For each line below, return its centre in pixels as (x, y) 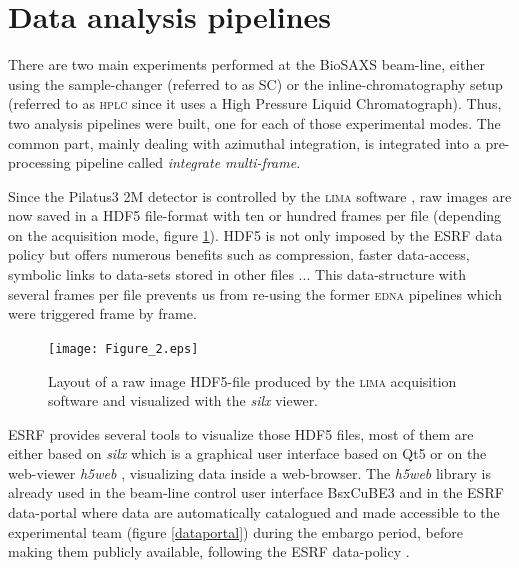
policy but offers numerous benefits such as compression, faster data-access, (239, 254)
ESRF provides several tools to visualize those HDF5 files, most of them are (241, 433)
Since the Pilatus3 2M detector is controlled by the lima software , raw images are (260, 195)
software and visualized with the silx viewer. (183, 400)
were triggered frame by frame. (102, 313)
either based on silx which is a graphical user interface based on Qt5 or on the (247, 453)
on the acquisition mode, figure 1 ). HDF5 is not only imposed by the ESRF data (255, 234)
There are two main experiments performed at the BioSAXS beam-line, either (246, 64)
